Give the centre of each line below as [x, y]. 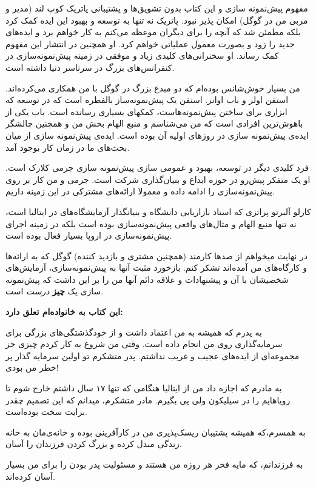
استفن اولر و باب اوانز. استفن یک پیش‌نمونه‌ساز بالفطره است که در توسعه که [147, 100]
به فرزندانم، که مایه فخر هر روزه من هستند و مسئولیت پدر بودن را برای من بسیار [154, 464]
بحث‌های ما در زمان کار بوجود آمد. [68, 147]
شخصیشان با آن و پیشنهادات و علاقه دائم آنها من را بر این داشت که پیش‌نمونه [147, 279]
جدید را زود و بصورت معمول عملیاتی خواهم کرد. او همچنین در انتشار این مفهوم [150, 43]
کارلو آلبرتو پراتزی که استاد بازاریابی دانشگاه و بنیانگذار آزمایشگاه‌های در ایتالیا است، [158, 211]
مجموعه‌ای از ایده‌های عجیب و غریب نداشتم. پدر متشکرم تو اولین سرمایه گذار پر [153, 355]
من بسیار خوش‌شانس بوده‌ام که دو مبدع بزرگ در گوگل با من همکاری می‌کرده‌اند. [153, 88]
